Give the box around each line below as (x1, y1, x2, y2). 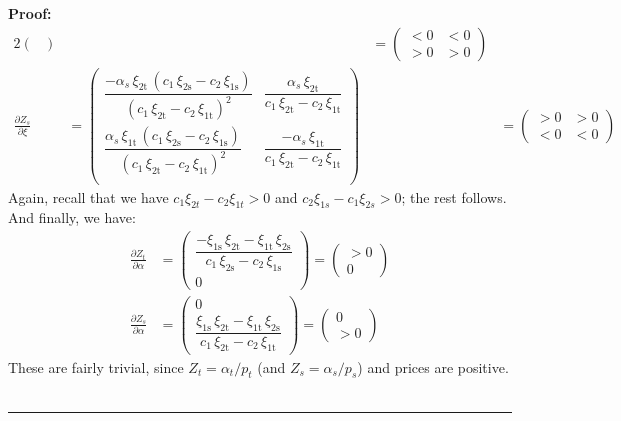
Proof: (8, 3, 52, 23)
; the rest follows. (401, 186, 507, 207)
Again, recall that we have (8, 186, 169, 207)
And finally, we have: (8, 207, 136, 228)
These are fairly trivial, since (8, 356, 184, 377)
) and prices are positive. (357, 356, 509, 377)
